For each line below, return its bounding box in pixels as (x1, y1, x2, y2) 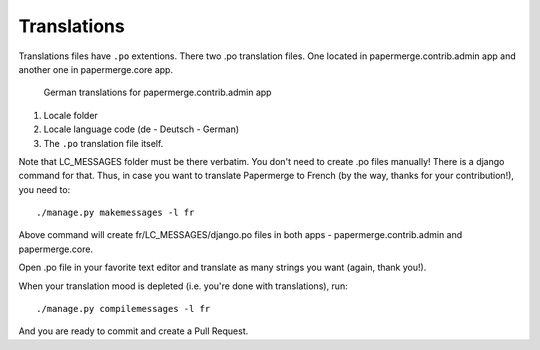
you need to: (18, 183, 71, 195)
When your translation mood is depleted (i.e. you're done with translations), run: (18, 280, 349, 292)
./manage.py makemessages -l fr (36, 207, 195, 219)
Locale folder (43, 109, 99, 121)
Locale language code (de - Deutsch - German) (43, 123, 240, 135)
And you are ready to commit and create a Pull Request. (18, 325, 249, 337)
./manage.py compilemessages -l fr (36, 303, 211, 315)
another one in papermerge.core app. (18, 63, 174, 75)
